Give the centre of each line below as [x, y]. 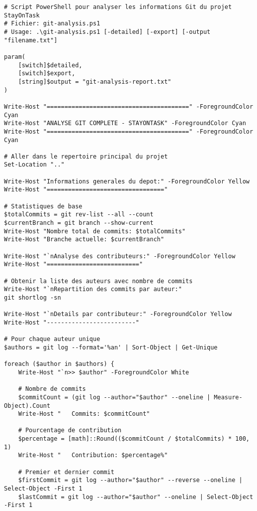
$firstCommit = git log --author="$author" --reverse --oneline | [130, 480]
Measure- [228, 397]
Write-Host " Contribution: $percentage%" [93, 455]
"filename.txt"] [31, 40]
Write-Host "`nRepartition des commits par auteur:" [93, 289]
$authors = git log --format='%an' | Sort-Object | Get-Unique [111, 347]
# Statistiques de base [43, 206]
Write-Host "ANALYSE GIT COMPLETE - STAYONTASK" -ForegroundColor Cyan [125, 123]
